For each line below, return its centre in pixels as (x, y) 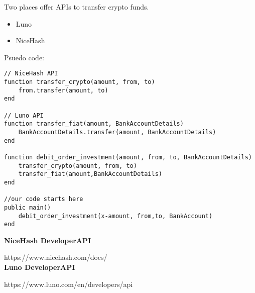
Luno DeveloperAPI (40, 267)
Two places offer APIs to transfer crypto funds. (77, 7)
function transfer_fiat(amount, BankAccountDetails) (94, 124)
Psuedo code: (24, 57)
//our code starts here (44, 199)
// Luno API (24, 115)
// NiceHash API (31, 74)
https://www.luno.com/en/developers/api (69, 284)
